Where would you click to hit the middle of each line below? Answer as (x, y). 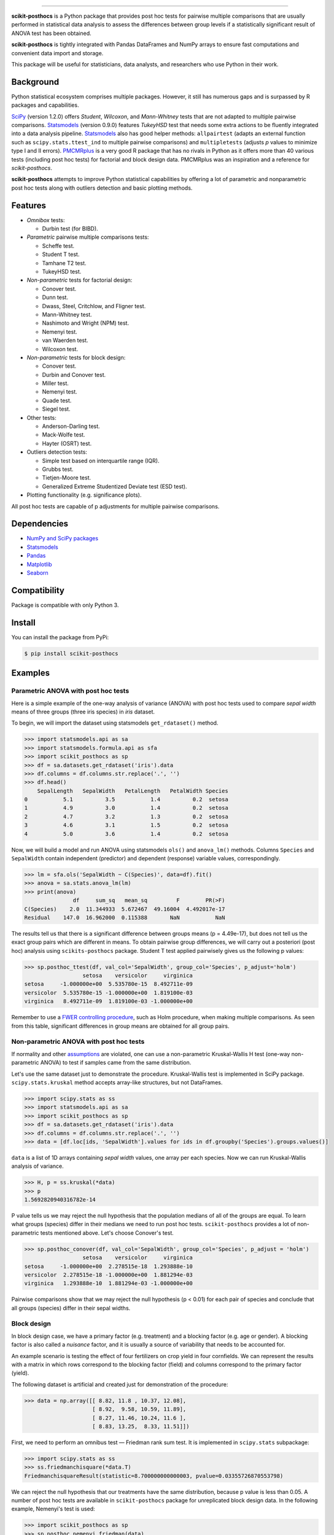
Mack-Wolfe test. (64, 435)
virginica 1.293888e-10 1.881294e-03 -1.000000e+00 (108, 1284)
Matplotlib (39, 564)
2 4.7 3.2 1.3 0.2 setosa (126, 816)
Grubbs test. (58, 469)
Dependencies (40, 524)
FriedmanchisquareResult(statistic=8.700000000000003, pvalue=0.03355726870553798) (154, 1476)
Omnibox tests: (46, 220)
